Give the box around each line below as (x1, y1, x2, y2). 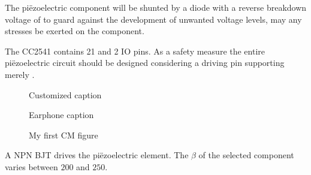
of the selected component (198, 149, 294, 161)
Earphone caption (29, 108, 94, 121)
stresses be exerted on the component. (5, 25, 144, 37)
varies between (5, 160, 58, 173)
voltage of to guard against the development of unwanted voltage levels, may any (5, 13, 302, 25)
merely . (5, 68, 35, 80)
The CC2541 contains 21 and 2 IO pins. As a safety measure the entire (5, 44, 265, 57)
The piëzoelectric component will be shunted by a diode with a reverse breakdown (5, 1, 307, 13)
